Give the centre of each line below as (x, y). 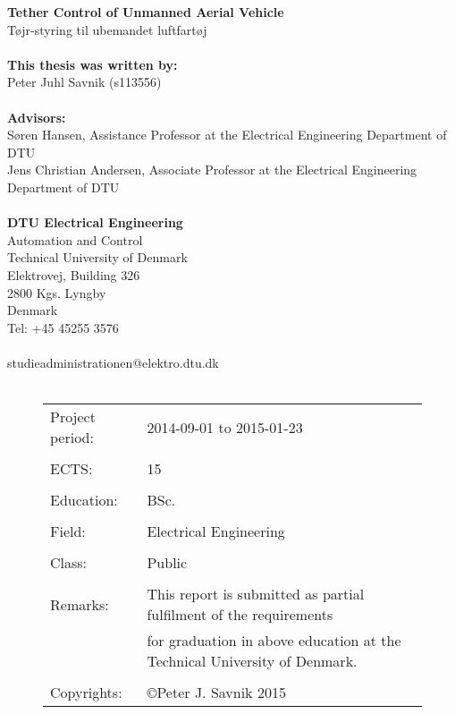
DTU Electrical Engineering (95, 222)
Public (167, 563)
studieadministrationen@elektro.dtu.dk (113, 362)
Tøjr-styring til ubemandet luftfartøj (107, 29)
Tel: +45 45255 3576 (63, 327)
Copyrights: (86, 693)
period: (72, 438)
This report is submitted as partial (256, 594)
